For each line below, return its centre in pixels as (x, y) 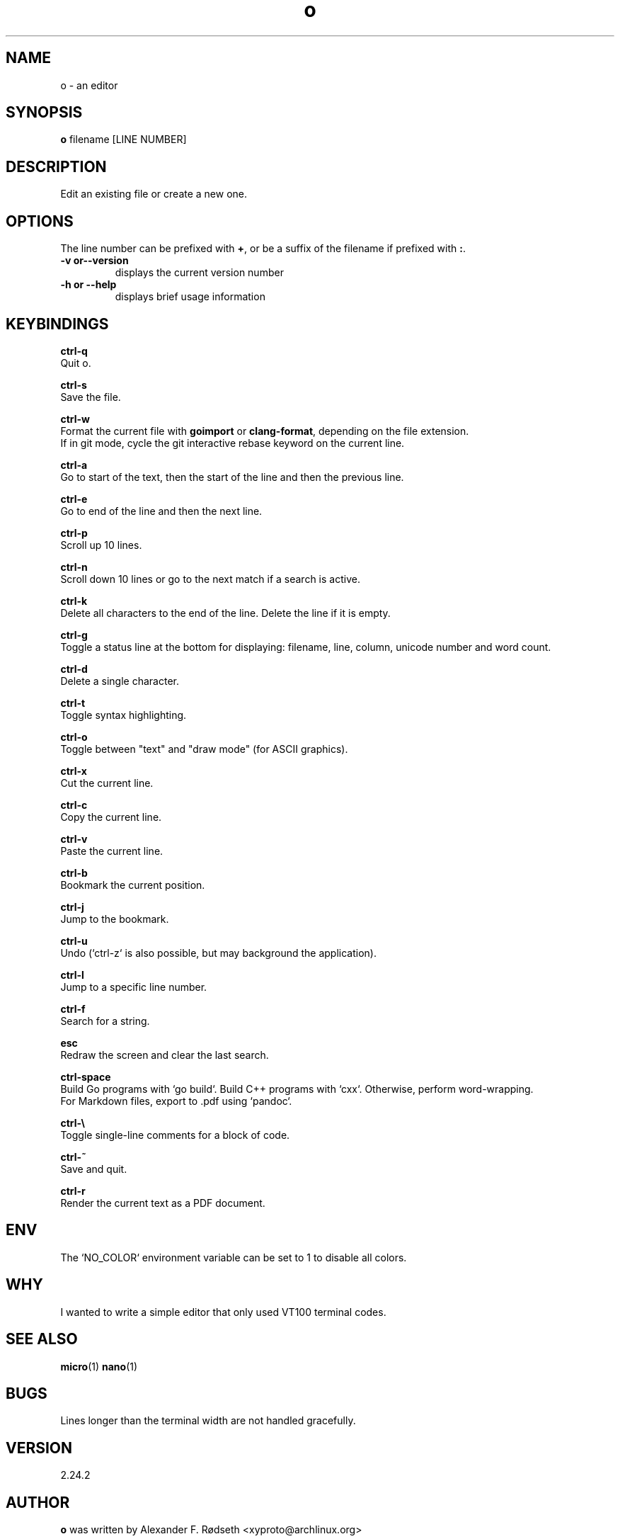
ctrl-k (74, 601)
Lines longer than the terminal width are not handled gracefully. (208, 1421)
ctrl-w (75, 419)
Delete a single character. (120, 681)
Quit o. (76, 363)
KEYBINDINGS (57, 324)
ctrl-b (74, 873)
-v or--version (94, 261)
